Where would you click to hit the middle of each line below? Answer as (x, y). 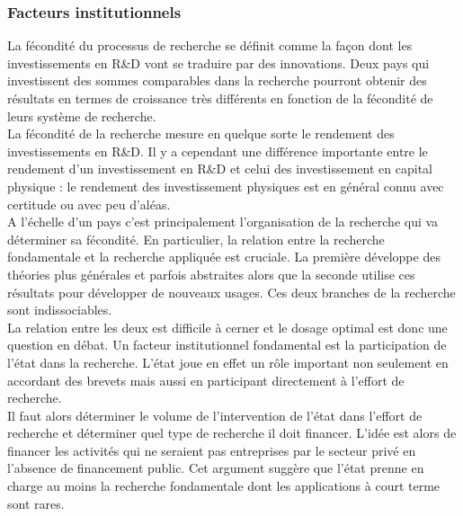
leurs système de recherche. (82, 116)
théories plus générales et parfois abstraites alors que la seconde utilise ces (211, 274)
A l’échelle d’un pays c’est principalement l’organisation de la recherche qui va (223, 222)
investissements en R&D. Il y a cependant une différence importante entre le (218, 151)
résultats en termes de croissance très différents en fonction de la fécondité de (220, 98)
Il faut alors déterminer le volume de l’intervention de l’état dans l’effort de (215, 415)
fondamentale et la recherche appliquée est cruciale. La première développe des (224, 257)
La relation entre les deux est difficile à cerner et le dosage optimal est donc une (227, 327)
